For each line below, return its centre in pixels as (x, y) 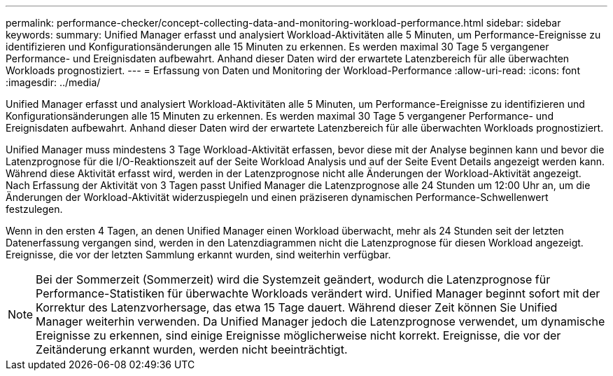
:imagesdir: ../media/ (53, 82)
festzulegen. (34, 209)
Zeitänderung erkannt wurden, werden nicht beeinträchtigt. (192, 349)
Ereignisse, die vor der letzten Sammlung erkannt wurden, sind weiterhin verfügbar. (198, 255)
